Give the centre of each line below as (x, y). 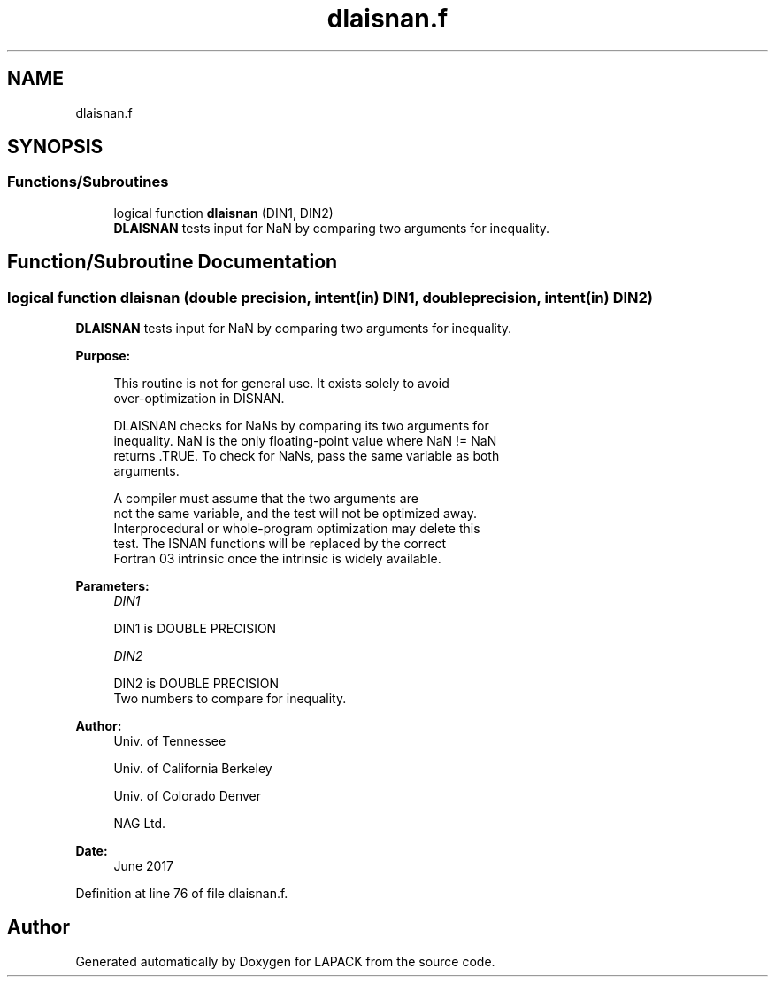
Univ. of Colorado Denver (188, 796)
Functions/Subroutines (88, 182)
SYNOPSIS (55, 147)
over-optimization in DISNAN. (199, 399)
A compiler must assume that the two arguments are (266, 499)
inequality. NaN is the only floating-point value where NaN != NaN (305, 441)
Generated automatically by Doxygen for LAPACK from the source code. (285, 961)
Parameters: (112, 586)
